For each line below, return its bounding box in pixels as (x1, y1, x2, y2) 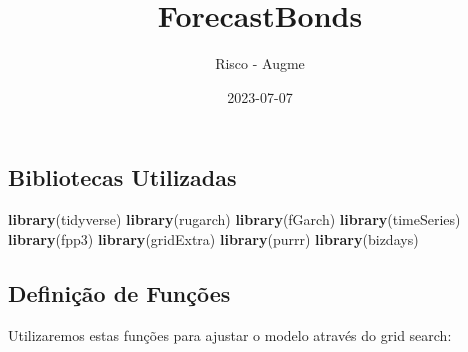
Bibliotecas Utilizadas (8, 162, 237, 193)
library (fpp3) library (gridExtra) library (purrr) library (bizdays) (8, 228, 419, 249)
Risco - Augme (215, 53, 305, 74)
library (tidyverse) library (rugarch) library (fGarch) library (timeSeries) (8, 209, 461, 230)
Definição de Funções (8, 277, 231, 308)
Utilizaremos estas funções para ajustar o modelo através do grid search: (8, 324, 452, 345)
